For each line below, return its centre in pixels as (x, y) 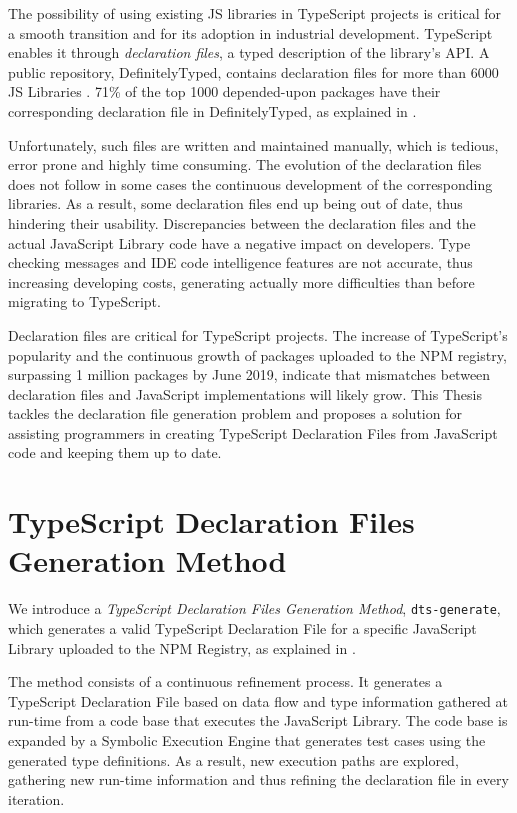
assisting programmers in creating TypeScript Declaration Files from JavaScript (253, 432)
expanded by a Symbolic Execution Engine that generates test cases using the (247, 740)
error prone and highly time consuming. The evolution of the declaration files (245, 164)
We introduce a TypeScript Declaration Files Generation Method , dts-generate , (254, 608)
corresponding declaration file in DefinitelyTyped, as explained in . (212, 110)
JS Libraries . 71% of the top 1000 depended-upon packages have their (224, 91)
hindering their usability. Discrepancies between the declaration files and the (242, 222)
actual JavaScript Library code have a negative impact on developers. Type (239, 242)
